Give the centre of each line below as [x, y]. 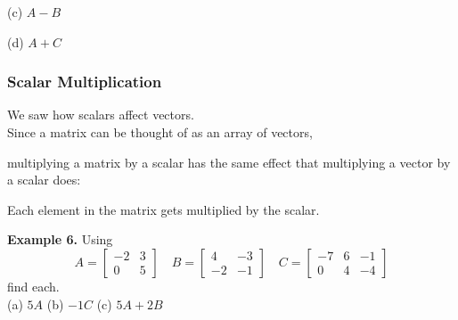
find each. [33, 286]
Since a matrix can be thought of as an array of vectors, [160, 132]
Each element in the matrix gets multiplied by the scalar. [164, 209]
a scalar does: [44, 180]
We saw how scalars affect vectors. [101, 115]
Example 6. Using [60, 239]
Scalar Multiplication [85, 82]
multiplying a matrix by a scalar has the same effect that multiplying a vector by [229, 162]
